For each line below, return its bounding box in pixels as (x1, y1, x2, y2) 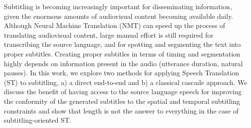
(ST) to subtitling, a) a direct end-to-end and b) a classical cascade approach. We (4, 77, 247, 87)
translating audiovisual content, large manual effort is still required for (4, 29, 214, 40)
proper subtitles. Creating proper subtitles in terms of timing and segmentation (4, 48, 240, 58)
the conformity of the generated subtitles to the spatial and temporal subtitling (4, 96, 240, 106)
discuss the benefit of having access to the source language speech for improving (4, 86, 242, 97)
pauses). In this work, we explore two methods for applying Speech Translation (4, 68, 239, 78)
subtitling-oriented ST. (4, 115, 71, 125)
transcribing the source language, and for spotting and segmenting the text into (4, 39, 241, 49)
